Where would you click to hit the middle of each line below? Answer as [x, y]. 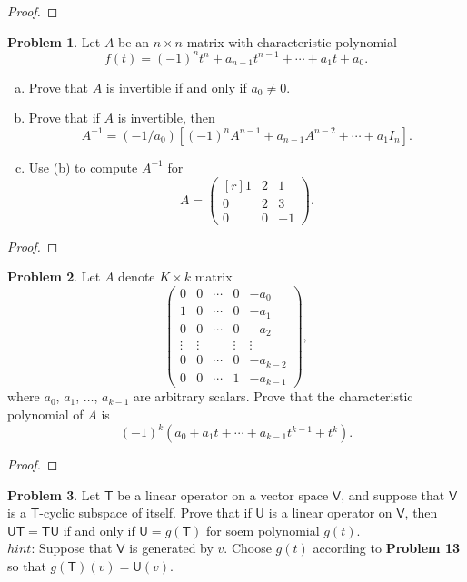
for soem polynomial [263, 530]
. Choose [248, 548]
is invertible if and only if [176, 87]
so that [27, 566]
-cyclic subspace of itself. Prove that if [145, 513]
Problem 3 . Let [54, 494]
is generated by [171, 548]
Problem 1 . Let [54, 41]
